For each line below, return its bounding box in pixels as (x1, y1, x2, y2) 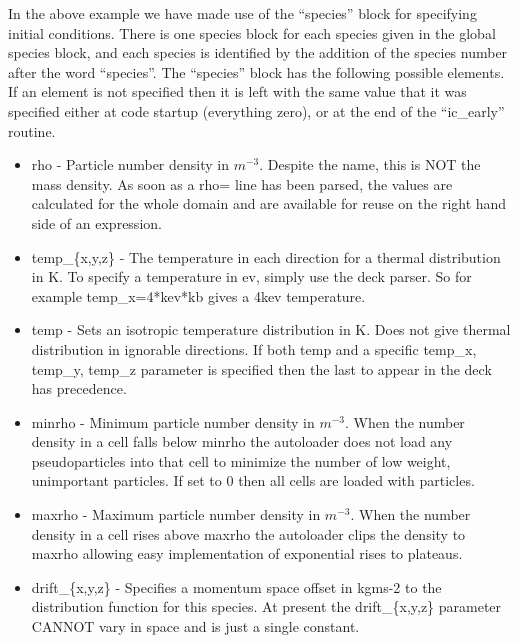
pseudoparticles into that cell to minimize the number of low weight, (31, 450, 451, 471)
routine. (8, 120, 56, 141)
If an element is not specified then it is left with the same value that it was (8, 81, 467, 102)
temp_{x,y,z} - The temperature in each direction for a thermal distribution (31, 246, 501, 267)
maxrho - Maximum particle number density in (31, 504, 321, 525)
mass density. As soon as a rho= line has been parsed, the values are (31, 173, 453, 194)
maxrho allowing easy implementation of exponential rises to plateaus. (31, 543, 463, 564)
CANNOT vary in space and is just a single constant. (31, 616, 360, 637)
